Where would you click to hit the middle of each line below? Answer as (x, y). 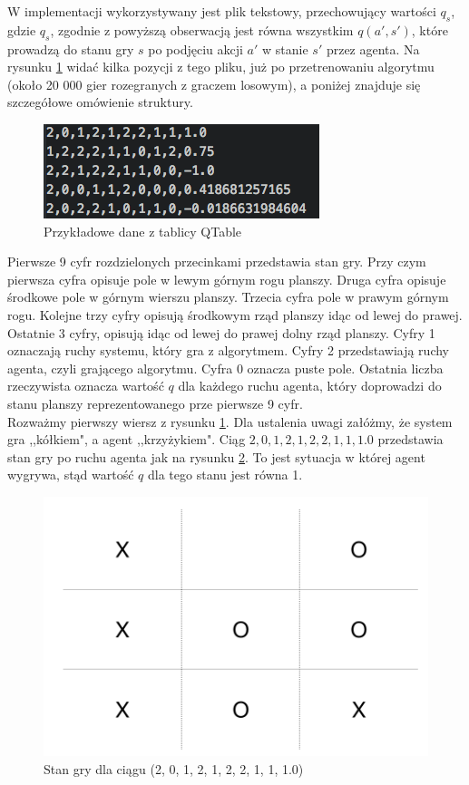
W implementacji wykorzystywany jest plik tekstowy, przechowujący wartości (222, 11)
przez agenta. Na (373, 48)
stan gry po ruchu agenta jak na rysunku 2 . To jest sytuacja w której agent (216, 456)
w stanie (285, 48)
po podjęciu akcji (195, 48)
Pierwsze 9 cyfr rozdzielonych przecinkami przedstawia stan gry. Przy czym (217, 262)
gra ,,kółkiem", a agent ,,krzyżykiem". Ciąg (127, 439)
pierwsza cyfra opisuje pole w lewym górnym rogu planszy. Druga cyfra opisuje (227, 279)
